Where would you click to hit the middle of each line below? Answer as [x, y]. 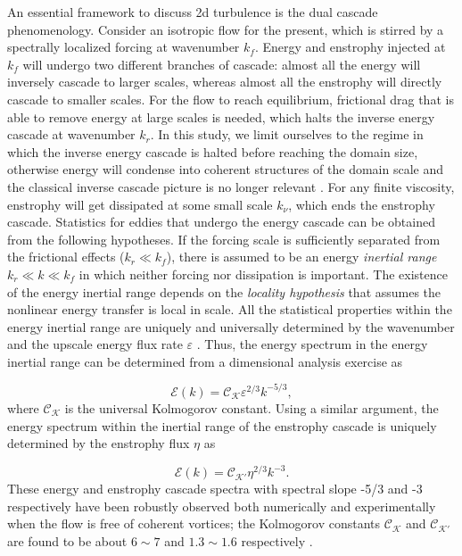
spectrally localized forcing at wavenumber [124, 47]
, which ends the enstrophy [362, 204]
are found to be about [67, 541]
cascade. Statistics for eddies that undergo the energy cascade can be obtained [221, 222]
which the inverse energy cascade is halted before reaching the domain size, [213, 151]
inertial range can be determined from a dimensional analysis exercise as [205, 361]
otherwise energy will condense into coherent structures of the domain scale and [225, 169]
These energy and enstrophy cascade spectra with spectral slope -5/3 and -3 [215, 489]
